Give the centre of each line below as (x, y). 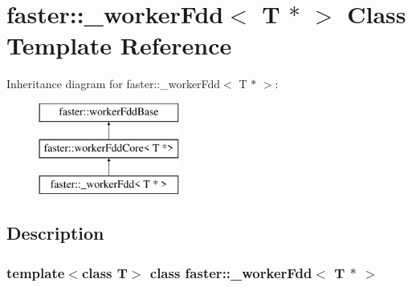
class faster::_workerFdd (231, 272)
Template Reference (119, 45)
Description (55, 233)
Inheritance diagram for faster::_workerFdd (114, 84)
